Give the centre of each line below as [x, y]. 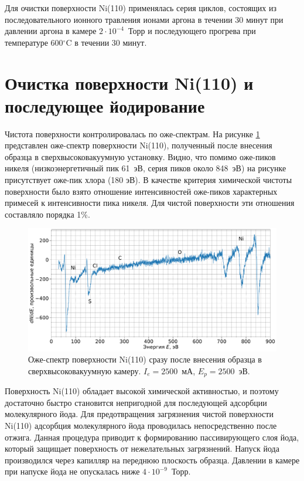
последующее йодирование [105, 105]
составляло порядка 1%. [47, 214]
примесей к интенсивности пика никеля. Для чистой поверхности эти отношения [150, 203]
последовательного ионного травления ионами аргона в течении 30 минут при [144, 19]
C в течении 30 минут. [106, 42]
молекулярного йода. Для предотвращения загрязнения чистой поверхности [139, 414]
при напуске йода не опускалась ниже [72, 471]
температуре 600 [34, 42]
